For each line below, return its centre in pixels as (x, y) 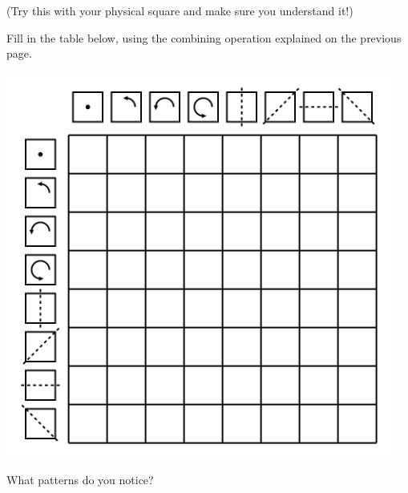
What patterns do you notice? (80, 480)
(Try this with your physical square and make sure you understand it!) (180, 10)
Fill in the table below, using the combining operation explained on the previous (204, 37)
